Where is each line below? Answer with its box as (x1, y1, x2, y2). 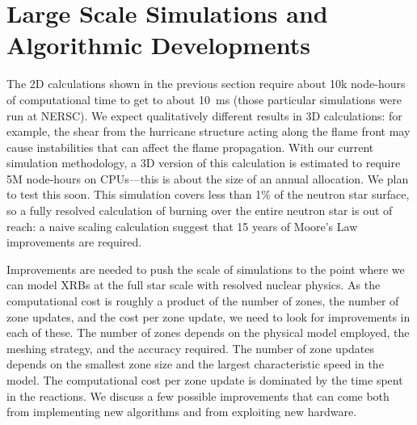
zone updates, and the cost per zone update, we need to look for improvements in (6, 308, 411, 325)
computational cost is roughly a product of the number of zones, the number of (6, 292, 399, 309)
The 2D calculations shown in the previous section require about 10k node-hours (6, 75, 406, 92)
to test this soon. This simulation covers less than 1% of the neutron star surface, (6, 186, 410, 203)
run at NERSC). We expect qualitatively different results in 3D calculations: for (6, 107, 402, 124)
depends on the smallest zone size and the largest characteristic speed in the (6, 356, 384, 372)
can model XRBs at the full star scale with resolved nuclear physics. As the (6, 276, 381, 293)
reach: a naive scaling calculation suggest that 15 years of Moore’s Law (6, 217, 358, 234)
